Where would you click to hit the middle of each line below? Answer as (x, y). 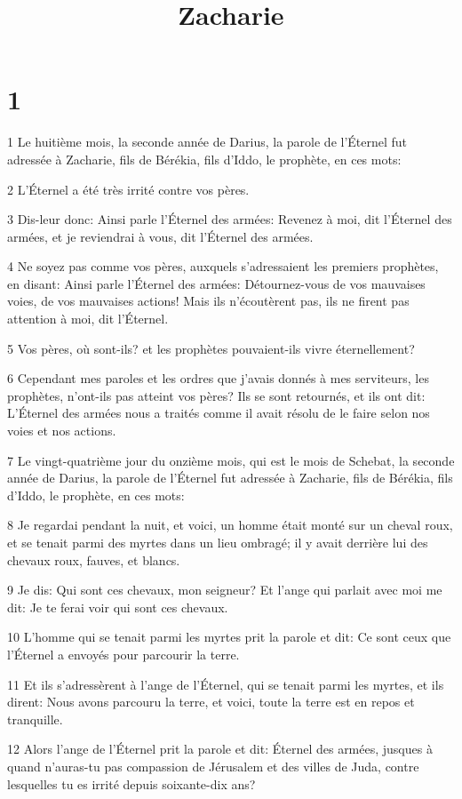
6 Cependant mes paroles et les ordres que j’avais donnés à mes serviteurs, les (218, 378)
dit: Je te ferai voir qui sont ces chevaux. (118, 607)
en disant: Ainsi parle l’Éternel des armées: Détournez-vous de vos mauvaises (216, 283)
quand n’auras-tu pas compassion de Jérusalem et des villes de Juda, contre (213, 766)
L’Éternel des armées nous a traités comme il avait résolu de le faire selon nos (219, 413)
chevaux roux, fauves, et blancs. (94, 559)
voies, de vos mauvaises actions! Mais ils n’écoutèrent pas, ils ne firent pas (208, 301)
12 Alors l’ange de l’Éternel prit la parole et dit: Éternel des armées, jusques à (220, 749)
